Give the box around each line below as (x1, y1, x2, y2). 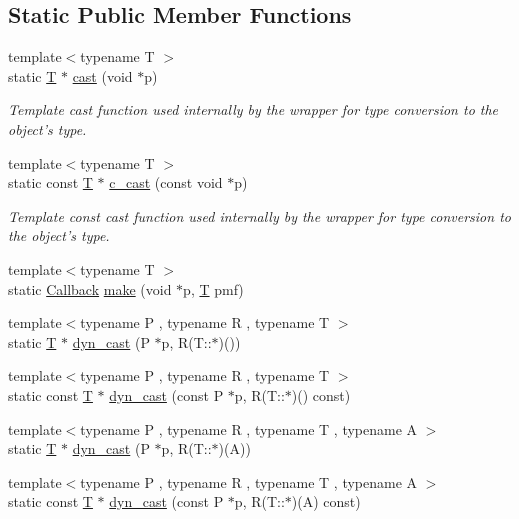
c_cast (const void (109, 172, 223, 193)
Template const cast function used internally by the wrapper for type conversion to (8, 205, 511, 226)
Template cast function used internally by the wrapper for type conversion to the (8, 99, 499, 120)
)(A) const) (291, 491, 361, 512)
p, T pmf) (183, 278, 244, 299)
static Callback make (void (8, 278, 172, 299)
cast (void (72, 65, 133, 86)
